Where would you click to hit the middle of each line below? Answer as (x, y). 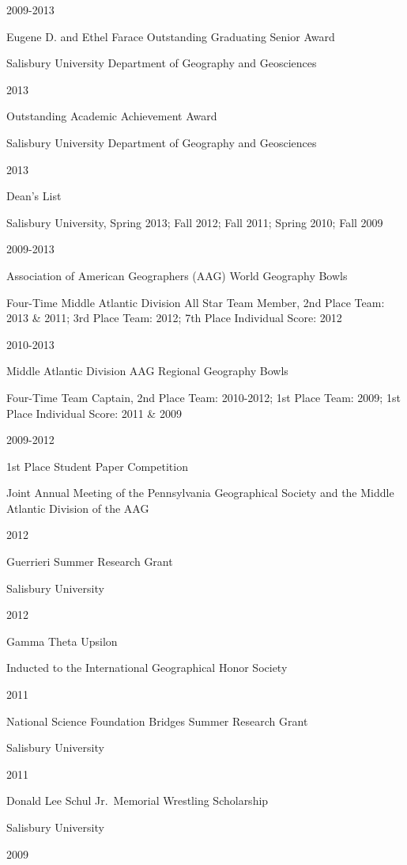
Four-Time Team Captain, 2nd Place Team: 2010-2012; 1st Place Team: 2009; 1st (203, 397)
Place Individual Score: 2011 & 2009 (94, 413)
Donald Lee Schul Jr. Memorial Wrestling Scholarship (138, 801)
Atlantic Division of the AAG (78, 508)
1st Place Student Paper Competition (97, 466)
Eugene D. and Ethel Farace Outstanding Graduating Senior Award (171, 36)
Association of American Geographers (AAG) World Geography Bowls (177, 275)
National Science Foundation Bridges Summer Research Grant (157, 721)
